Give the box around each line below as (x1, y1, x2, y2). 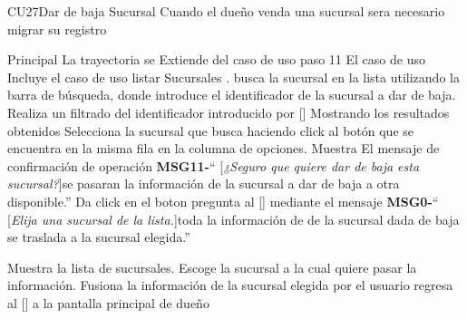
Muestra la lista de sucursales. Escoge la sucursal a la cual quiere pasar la (7, 257, 417, 276)
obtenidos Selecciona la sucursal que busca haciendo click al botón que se (7, 121, 414, 140)
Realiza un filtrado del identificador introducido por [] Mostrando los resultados (7, 102, 450, 121)
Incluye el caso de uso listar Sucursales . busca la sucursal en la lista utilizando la (7, 67, 460, 86)
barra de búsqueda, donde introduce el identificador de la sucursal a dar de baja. (7, 85, 456, 104)
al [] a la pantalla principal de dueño (7, 293, 209, 312)
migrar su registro (7, 19, 107, 38)
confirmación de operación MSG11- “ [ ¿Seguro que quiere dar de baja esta (7, 156, 420, 175)
